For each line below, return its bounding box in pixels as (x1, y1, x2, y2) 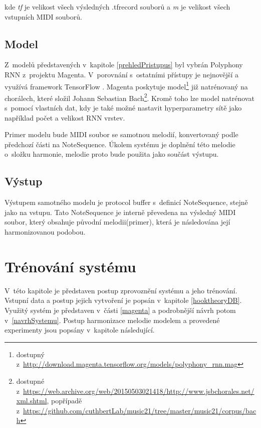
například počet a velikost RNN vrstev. (5, 112, 125, 123)
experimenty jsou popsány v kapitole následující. (5, 325, 155, 335)
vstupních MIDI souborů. (5, 11, 82, 22)
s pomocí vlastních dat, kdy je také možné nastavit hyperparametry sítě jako (5, 102, 242, 113)
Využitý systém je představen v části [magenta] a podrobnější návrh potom (5, 304, 236, 315)
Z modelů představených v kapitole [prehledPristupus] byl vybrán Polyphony (5, 59, 243, 70)
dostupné (16, 375, 45, 386)
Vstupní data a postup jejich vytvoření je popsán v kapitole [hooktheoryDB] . (5, 295, 242, 305)
